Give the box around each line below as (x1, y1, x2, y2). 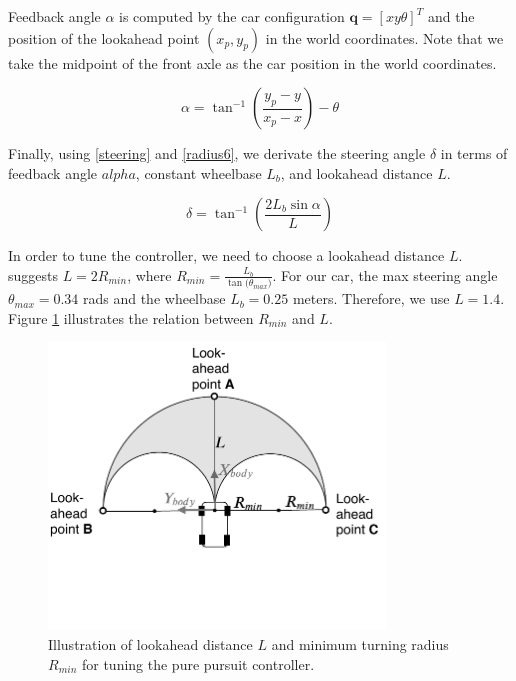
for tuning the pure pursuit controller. (81, 653, 315, 674)
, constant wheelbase (135, 162, 262, 183)
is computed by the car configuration (119, 6, 345, 26)
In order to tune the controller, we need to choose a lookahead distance (8, 245, 445, 266)
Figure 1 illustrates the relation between (8, 307, 254, 328)
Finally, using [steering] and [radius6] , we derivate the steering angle (8, 143, 426, 164)
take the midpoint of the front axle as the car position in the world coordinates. (8, 52, 497, 73)
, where (127, 264, 172, 285)
